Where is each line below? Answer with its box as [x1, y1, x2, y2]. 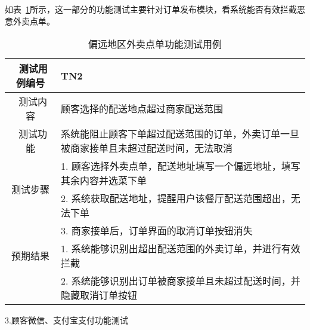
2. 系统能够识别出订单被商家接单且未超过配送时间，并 [61, 274, 300, 288]
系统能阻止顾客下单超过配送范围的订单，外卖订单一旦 [61, 127, 300, 141]
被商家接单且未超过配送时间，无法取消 [61, 141, 233, 155]
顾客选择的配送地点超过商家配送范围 [61, 102, 224, 116]
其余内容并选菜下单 [61, 173, 147, 188]
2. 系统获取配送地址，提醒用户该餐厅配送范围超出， [61, 191, 291, 206]
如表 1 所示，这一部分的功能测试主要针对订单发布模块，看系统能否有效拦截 [5, 3, 297, 15]
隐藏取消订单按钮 [61, 288, 138, 302]
